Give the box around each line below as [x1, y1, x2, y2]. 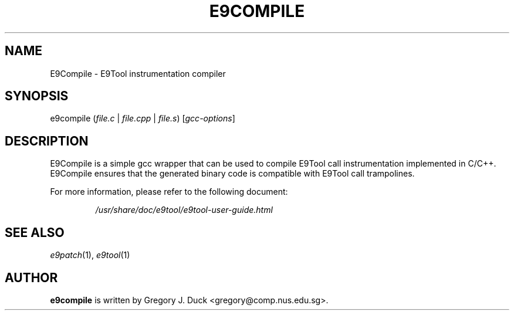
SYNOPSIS [5, 89, 69, 104]
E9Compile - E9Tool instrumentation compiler [50, 68, 226, 79]
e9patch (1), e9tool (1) [50, 250, 130, 260]
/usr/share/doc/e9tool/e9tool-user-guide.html [95, 205, 273, 215]
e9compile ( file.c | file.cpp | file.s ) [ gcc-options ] [50, 113, 235, 124]
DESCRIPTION [5, 133, 89, 148]
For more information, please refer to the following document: [50, 187, 288, 197]
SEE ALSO [5, 225, 65, 240]
